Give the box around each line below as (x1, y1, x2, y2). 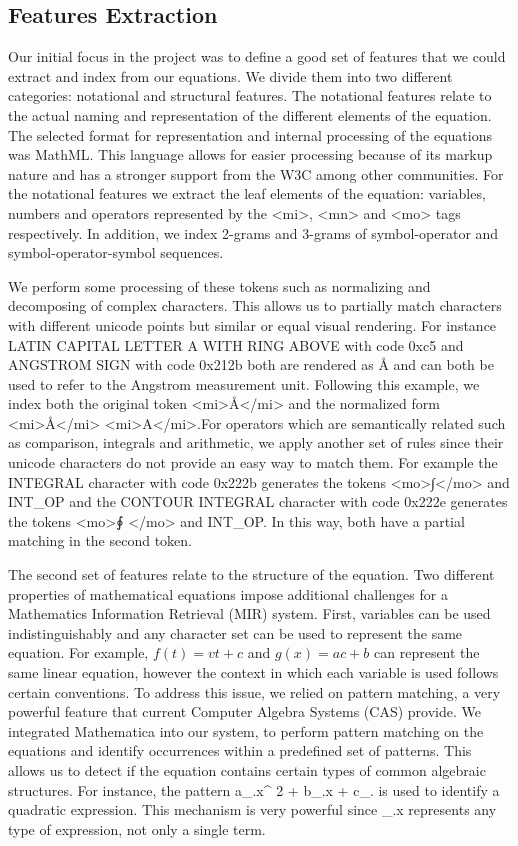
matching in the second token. (8, 530, 193, 551)
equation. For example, (8, 642, 149, 663)
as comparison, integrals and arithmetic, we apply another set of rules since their (8, 432, 504, 453)
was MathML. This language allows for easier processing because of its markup (8, 144, 493, 165)
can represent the (374, 642, 480, 663)
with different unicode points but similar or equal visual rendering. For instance (8, 314, 497, 335)
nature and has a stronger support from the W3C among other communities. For (8, 163, 504, 184)
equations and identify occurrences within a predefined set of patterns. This (8, 740, 472, 761)
